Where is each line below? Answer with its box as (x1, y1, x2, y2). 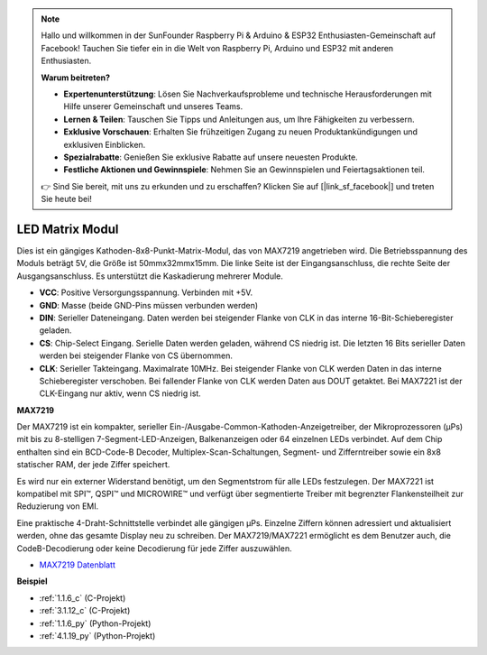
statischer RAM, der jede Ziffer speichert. (16, 459, 170, 470)
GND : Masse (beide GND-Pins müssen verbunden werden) (39, 300, 259, 310)
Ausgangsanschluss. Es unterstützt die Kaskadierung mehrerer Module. (16, 271, 284, 281)
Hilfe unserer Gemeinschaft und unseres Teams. (63, 101, 243, 112)
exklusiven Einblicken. (63, 139, 146, 150)
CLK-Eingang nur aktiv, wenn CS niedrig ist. (39, 388, 202, 399)
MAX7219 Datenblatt (39, 559, 116, 570)
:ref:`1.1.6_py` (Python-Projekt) (39, 618, 152, 629)
